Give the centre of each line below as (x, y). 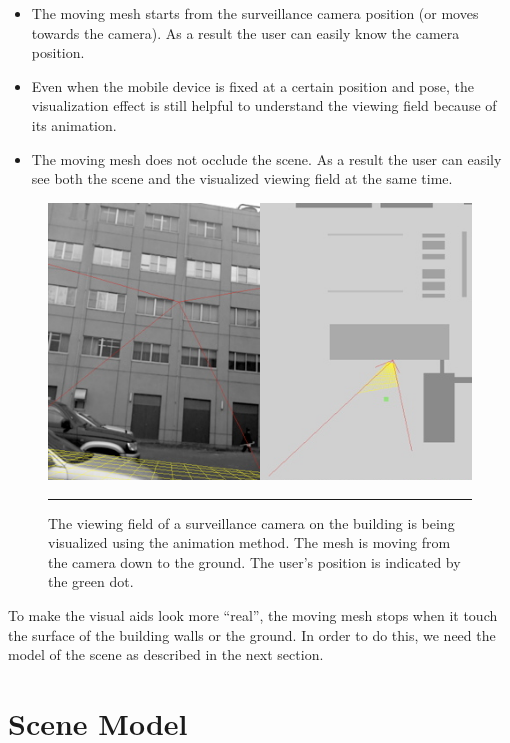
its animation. (74, 124)
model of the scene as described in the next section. (166, 654)
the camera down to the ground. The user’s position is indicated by (254, 561)
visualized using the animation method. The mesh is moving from (249, 542)
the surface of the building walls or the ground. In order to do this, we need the (252, 634)
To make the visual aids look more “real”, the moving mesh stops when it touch (253, 615)
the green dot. (91, 581)
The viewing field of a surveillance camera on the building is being (251, 522)
